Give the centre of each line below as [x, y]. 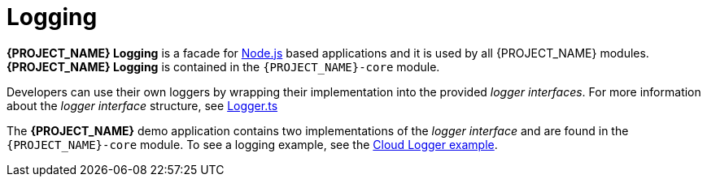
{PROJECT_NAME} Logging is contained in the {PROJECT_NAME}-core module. [223, 66]
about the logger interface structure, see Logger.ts [142, 105]
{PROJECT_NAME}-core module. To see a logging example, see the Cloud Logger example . [252, 144]
